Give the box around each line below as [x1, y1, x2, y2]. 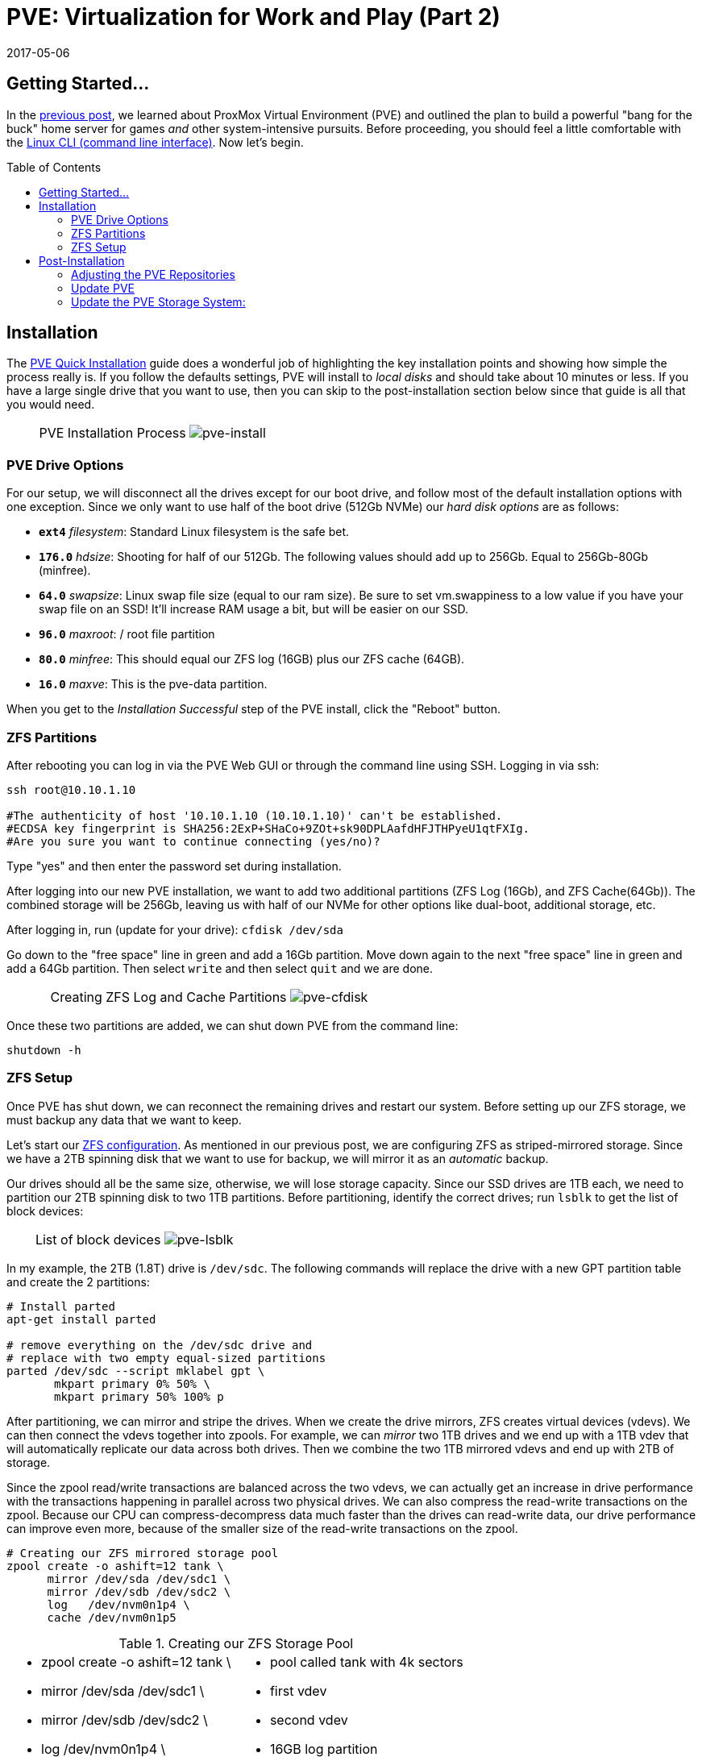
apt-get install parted [6, 1312, 156, 1326]
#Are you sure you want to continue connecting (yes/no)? [6, 834, 380, 848]
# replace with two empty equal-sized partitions [6, 1351, 326, 1364]
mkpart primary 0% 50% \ [54, 1377, 210, 1390]
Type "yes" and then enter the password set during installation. [6, 858, 342, 873]
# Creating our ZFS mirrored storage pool [6, 1546, 279, 1560]
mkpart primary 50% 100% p [54, 1389, 224, 1403]
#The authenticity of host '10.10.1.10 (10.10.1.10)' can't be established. [6, 808, 503, 822]
